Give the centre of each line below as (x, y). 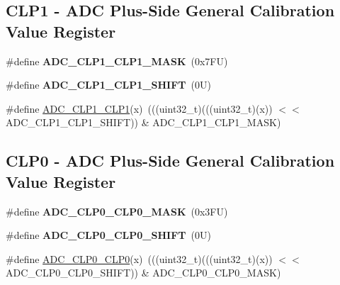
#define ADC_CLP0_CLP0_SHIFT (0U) (108, 235)
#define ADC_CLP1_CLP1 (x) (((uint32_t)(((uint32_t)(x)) (139, 108)
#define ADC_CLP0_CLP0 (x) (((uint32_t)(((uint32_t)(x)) (139, 258)
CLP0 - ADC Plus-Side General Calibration (170, 161)
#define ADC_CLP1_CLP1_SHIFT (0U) (108, 85)
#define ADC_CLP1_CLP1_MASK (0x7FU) (117, 61)
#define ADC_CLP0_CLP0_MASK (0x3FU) (117, 211)
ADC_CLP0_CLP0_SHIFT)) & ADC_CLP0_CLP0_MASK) (143, 273)
